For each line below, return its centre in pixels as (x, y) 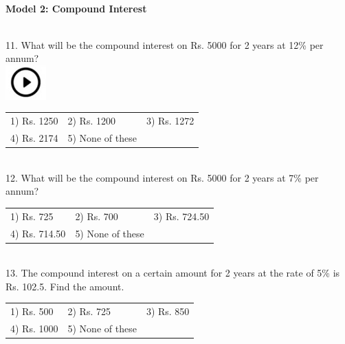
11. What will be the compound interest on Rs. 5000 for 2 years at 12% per (165, 44)
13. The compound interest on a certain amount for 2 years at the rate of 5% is (173, 273)
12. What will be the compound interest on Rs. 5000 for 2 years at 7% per (162, 177)
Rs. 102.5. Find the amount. (65, 286)
